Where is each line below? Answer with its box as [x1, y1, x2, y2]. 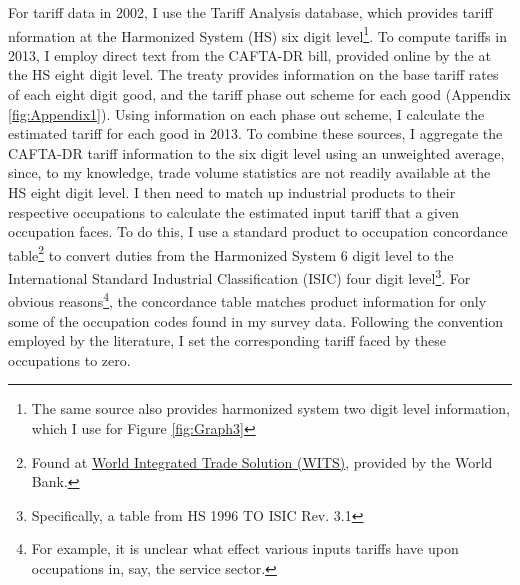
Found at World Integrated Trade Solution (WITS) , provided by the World [31, 451, 493, 472]
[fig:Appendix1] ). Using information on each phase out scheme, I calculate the [8, 103, 485, 124]
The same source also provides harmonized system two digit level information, [31, 398, 510, 419]
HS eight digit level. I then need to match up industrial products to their [8, 182, 456, 202]
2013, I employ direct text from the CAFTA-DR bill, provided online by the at [8, 44, 491, 65]
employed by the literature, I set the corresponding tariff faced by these [8, 330, 446, 351]
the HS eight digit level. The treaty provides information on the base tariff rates [8, 64, 499, 85]
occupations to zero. [8, 349, 131, 370]
